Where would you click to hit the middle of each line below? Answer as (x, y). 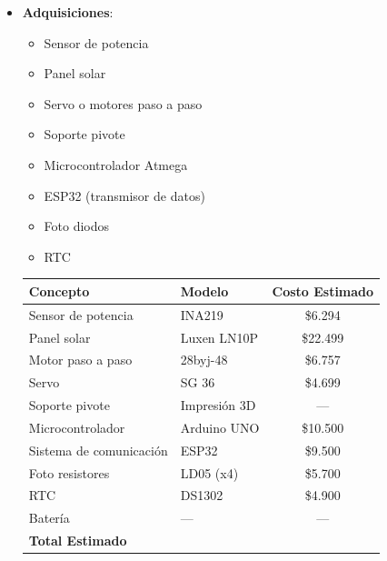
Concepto (59, 291)
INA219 (202, 314)
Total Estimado (78, 541)
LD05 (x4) (209, 472)
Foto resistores (69, 472)
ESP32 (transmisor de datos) (124, 195)
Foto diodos (77, 226)
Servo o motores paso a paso (123, 103)
